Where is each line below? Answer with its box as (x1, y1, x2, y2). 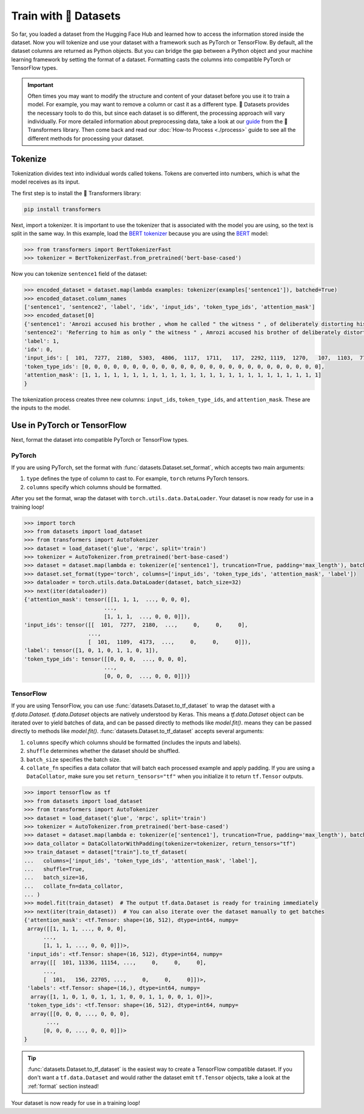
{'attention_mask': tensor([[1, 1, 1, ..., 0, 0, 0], (24, 596, 190, 603)
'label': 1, (24, 337, 60, 345)
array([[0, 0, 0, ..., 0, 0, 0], (30, 1010, 130, 1017)
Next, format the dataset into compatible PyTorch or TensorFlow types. (11, 436, 189, 443)
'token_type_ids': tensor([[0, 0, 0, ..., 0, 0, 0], (24, 655, 187, 662)
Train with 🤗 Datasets (11, 9, 121, 22)
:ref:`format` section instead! (27, 1082, 99, 1090)
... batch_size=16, (24, 874, 89, 881)
